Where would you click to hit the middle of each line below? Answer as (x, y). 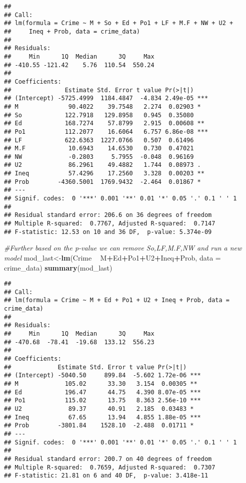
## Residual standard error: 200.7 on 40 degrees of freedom (108, 459)
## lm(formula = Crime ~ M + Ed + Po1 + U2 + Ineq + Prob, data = (117, 300)
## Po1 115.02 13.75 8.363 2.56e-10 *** (102, 401)
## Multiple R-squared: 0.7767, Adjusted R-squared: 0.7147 (110, 224)
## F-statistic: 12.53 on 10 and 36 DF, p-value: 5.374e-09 (108, 232)
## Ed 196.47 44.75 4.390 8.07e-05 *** (102, 392)
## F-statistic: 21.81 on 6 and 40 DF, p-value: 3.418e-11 (106, 476)
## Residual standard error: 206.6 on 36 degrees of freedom (108, 215)
